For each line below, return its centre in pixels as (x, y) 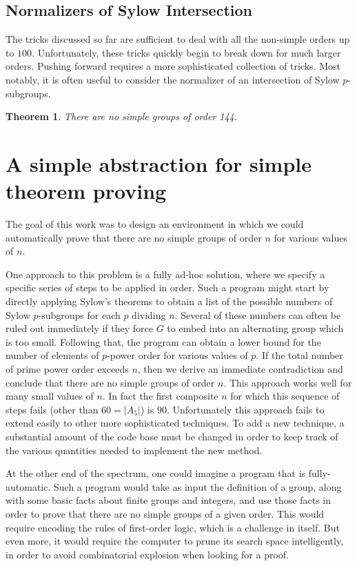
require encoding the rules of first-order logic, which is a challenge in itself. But (173, 527)
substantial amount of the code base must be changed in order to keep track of (172, 436)
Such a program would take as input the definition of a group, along (197, 486)
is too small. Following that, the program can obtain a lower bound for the (163, 341)
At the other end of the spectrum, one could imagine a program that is (156, 473)
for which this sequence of (285, 396)
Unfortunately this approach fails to (248, 409)
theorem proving (86, 191)
